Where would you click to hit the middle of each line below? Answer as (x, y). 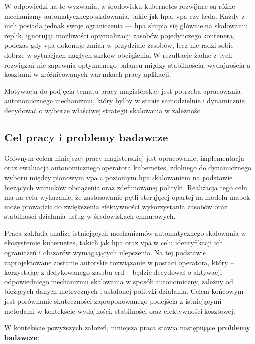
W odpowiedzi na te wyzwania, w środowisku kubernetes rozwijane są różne (120, 6)
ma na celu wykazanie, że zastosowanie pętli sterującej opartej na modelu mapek (127, 197)
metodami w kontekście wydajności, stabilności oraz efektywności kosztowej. (120, 310)
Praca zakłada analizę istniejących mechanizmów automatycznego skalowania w (125, 233)
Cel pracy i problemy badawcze (86, 137)
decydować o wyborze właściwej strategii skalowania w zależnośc (102, 110)
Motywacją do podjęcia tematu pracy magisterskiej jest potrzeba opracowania (123, 91)
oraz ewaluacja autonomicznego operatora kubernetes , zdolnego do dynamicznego (128, 168)
